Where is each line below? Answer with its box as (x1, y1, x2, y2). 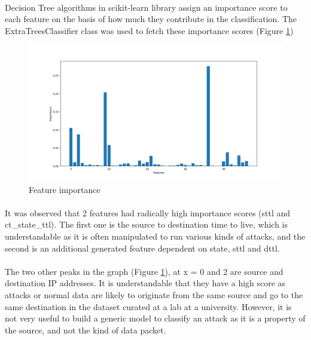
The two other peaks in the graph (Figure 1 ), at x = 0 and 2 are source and (5, 265, 283, 277)
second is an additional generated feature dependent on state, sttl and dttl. (5, 241, 280, 254)
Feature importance (29, 183, 100, 195)
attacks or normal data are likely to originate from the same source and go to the (5, 289, 303, 301)
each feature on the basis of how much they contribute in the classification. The (5, 13, 297, 25)
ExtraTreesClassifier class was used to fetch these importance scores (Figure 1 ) (5, 24, 294, 36)
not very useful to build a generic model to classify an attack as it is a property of (5, 312, 306, 324)
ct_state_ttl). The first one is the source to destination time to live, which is (5, 218, 288, 231)
